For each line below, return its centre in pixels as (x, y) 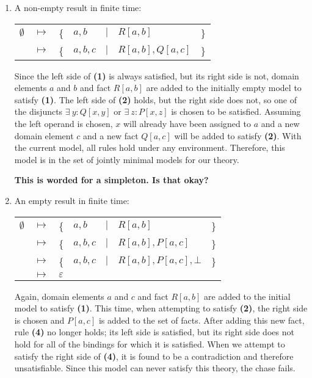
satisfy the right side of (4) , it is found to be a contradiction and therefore (154, 356)
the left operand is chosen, (63, 123)
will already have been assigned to (187, 123)
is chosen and (39, 320)
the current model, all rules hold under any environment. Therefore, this (150, 147)
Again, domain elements (59, 296)
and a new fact (111, 135)
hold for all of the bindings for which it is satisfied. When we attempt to (150, 343)
